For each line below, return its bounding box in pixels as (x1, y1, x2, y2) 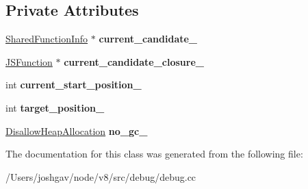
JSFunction (5, 54, 53, 68)
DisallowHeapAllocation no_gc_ (5, 123, 148, 138)
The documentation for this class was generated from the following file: (5, 147, 303, 161)
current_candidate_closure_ (64, 54, 204, 68)
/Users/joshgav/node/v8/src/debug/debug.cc (5, 169, 196, 184)
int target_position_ (5, 100, 105, 114)
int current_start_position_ (5, 77, 142, 92)
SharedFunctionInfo (5, 32, 88, 46)
